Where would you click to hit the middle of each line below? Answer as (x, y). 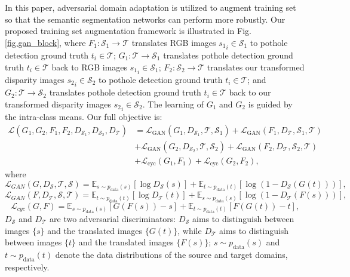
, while (190, 230)
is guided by (270, 104)
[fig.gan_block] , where (45, 42)
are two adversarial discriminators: (113, 218)
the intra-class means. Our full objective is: (84, 116)
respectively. (27, 267)
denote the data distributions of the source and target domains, (171, 254)
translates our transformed (256, 67)
